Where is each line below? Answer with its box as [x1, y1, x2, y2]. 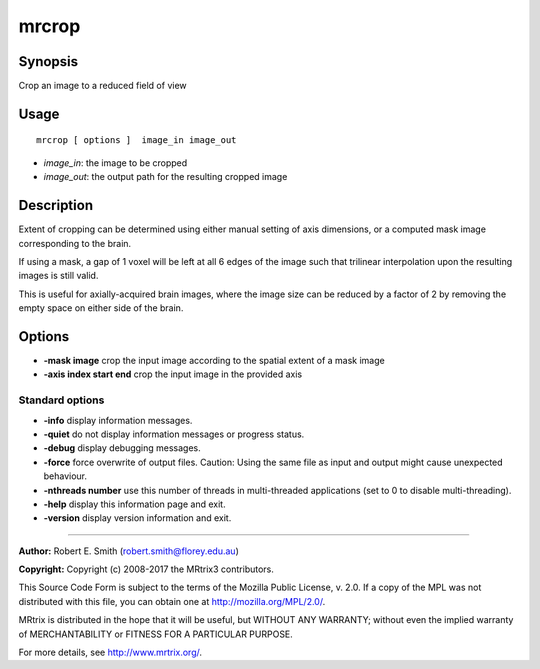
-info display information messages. [43, 414, 193, 426]
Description [18, 197, 94, 214]
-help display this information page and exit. [43, 498, 226, 510]
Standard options [18, 393, 105, 407]
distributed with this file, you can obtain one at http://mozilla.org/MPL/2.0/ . [18, 595, 326, 607]
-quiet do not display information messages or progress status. [43, 428, 305, 440]
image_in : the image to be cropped [43, 156, 188, 169]
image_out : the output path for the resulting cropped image [43, 171, 288, 183]
